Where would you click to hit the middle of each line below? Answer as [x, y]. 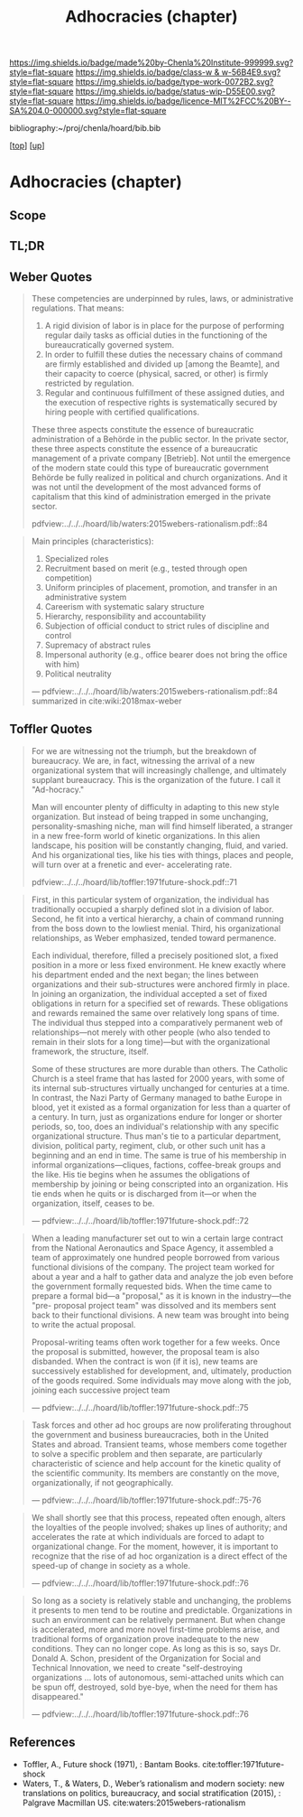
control [58, 635]
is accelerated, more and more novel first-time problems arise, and [155, 1629]
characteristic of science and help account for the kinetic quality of [156, 1463]
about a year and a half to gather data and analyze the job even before [162, 1276]
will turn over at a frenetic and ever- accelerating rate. [132, 864]
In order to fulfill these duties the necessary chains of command [164, 354]
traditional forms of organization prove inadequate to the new [145, 1639]
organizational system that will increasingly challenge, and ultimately [159, 770]
